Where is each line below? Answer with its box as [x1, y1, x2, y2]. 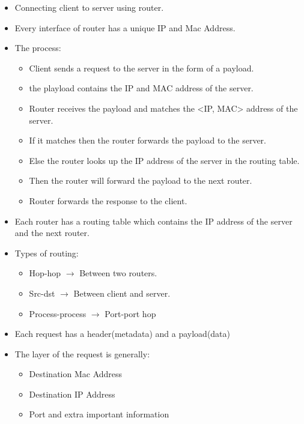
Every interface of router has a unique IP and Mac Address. [14, 21, 236, 34]
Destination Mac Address [29, 368, 123, 380]
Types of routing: [14, 246, 79, 259]
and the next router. [14, 226, 90, 239]
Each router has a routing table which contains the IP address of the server [14, 214, 293, 227]
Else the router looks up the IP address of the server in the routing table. [29, 154, 300, 166]
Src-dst [29, 286, 55, 299]
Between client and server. [73, 286, 171, 299]
